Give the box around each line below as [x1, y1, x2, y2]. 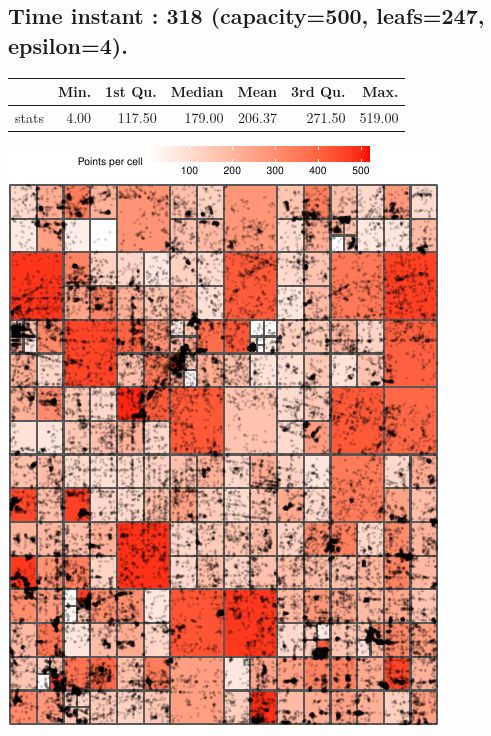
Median [170, 81, 224, 102]
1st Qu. [105, 81, 157, 102]
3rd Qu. [290, 81, 346, 102]
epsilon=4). [8, 29, 128, 60]
